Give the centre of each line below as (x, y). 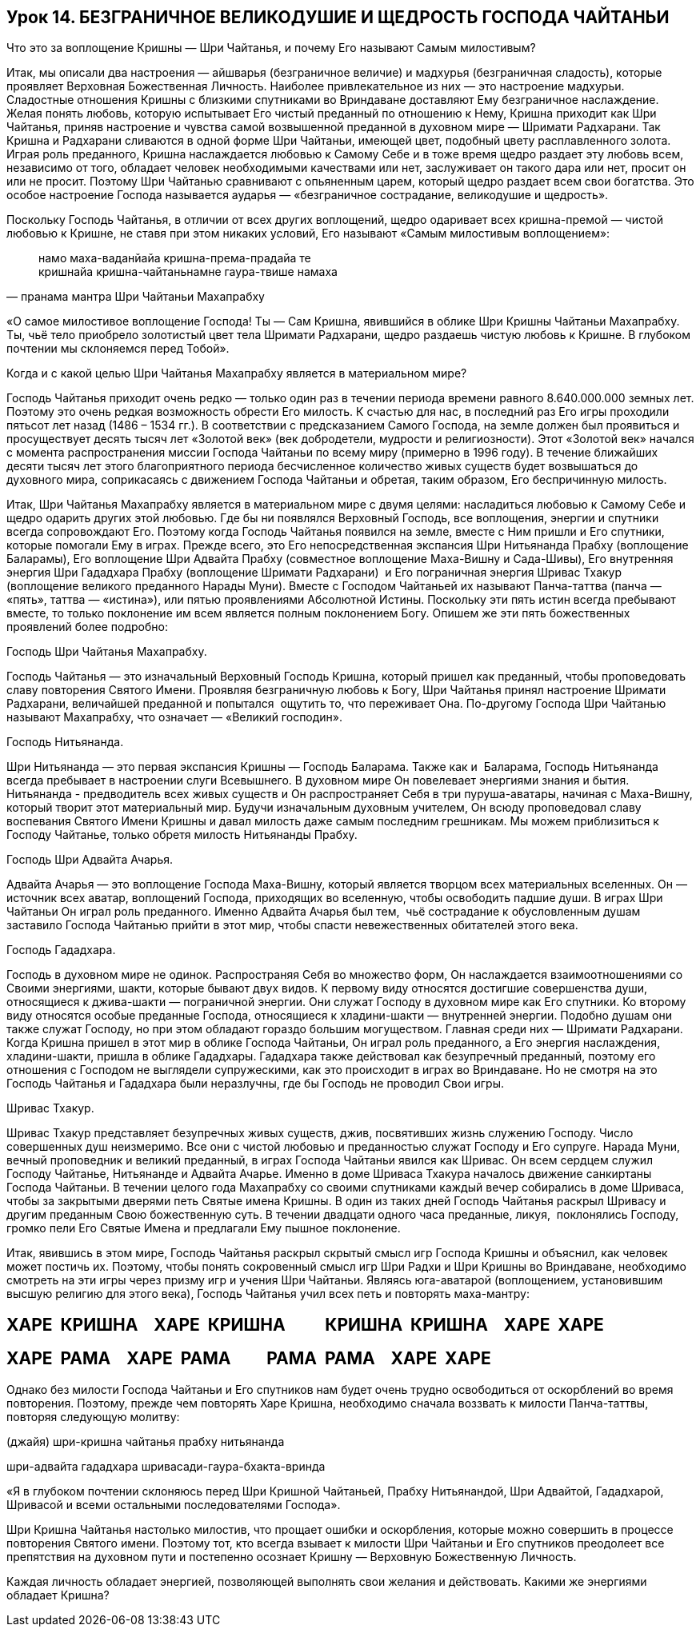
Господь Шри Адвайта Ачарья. (90, 860)
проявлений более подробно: (87, 627)
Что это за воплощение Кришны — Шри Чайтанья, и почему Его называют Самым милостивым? (271, 48)
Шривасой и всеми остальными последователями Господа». (174, 1504)
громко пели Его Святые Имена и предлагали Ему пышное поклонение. (204, 1228)
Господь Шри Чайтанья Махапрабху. (107, 652)
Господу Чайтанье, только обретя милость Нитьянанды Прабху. (182, 835)
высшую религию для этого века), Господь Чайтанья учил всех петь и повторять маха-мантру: (268, 1294)
